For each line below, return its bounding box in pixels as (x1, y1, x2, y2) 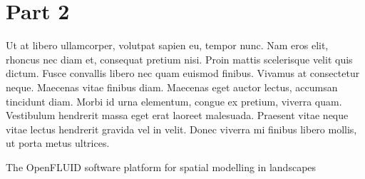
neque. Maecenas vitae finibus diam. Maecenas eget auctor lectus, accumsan (6, 79, 338, 94)
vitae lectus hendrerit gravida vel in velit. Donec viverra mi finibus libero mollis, (6, 121, 357, 136)
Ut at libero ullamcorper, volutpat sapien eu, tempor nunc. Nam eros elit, (6, 38, 329, 53)
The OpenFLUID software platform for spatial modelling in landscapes (6, 159, 317, 174)
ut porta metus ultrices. (6, 135, 110, 150)
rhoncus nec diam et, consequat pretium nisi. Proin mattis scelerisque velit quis (6, 51, 353, 66)
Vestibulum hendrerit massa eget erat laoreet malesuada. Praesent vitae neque (6, 108, 349, 123)
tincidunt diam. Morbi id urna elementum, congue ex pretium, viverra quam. (6, 93, 342, 108)
